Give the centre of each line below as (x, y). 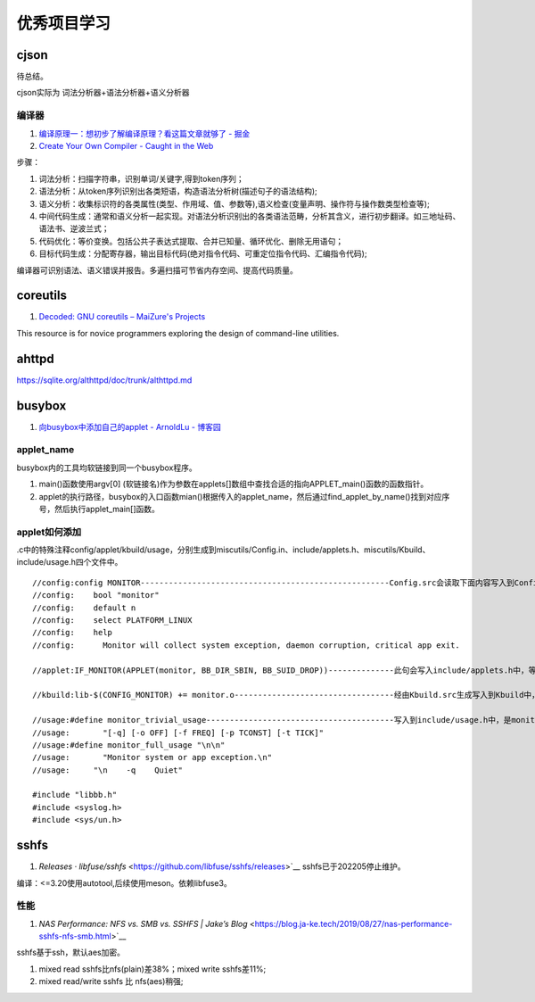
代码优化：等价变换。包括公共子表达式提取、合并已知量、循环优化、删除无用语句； (191, 241)
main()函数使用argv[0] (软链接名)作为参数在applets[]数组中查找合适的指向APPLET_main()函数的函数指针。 (234, 484)
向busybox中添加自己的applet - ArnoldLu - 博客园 (130, 426)
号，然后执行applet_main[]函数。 (99, 509)
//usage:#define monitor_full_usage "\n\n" (129, 745)
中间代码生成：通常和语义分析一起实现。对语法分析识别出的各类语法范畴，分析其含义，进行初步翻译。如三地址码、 (250, 216)
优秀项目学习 (64, 23)
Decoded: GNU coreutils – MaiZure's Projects (122, 317)
